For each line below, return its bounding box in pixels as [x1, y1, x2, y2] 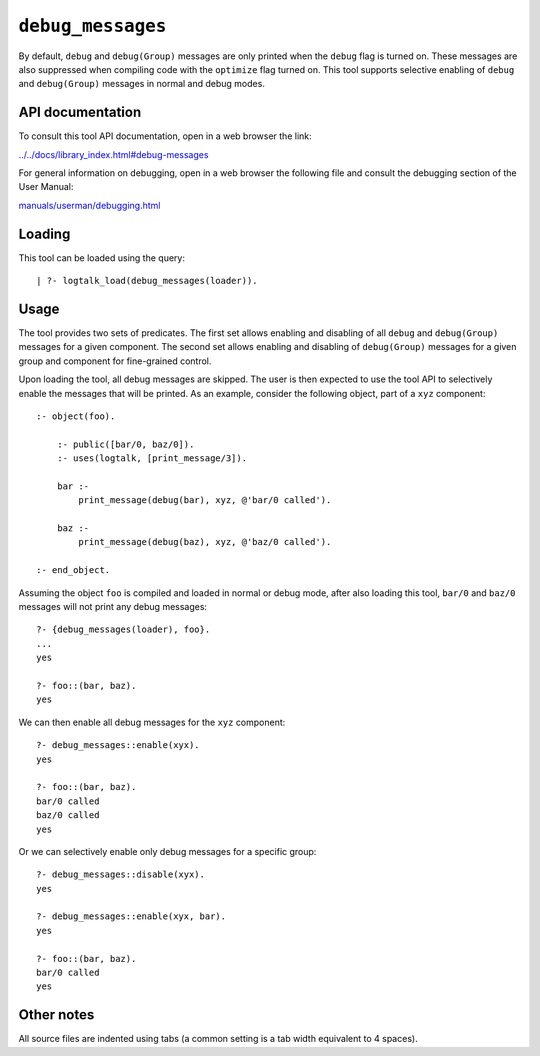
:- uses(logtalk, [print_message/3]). [56, 453, 248, 464]
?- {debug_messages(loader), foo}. [36, 624, 211, 635]
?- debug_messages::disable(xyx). [36, 869, 205, 880]
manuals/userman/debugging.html [18, 199, 161, 211]
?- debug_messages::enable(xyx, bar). [36, 911, 227, 922]
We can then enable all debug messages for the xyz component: [18, 716, 286, 728]
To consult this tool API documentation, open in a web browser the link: [18, 130, 312, 142]
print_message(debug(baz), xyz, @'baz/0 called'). [78, 536, 332, 548]
